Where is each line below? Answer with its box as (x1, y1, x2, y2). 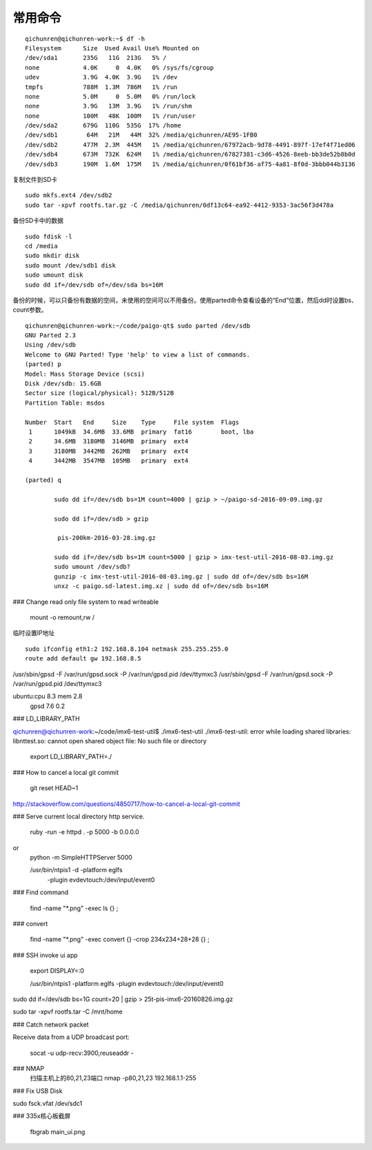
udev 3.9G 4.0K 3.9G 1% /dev (25, 73, 178, 81)
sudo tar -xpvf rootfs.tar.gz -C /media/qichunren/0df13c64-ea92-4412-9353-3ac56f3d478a (25, 201, 334, 209)
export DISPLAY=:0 (30, 967, 85, 975)
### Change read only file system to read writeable (12, 597, 159, 606)
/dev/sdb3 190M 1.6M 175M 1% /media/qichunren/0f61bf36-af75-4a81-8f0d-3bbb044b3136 (25, 160, 356, 168)
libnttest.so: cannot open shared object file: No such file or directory (12, 736, 207, 745)
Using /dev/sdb (25, 341, 76, 349)
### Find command (12, 888, 69, 896)
